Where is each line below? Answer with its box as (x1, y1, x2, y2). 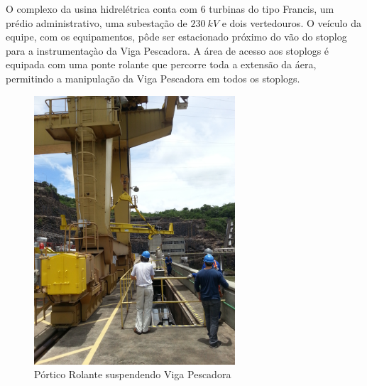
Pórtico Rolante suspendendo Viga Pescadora (34, 367, 231, 382)
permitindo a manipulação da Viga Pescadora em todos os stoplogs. (6, 70, 300, 85)
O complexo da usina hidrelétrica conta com (6, 1, 198, 16)
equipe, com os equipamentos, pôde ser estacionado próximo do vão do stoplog (6, 29, 347, 44)
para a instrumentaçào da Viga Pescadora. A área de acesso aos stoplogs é (6, 43, 329, 58)
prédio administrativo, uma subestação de (6, 15, 187, 30)
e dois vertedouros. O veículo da (221, 15, 361, 30)
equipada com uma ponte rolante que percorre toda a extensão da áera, (6, 57, 317, 72)
